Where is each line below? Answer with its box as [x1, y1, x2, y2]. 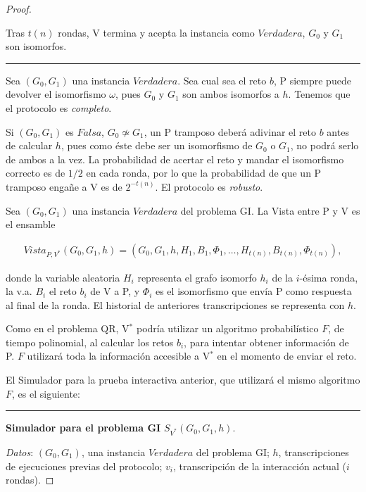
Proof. [6, 1, 32, 15]
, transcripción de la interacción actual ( [172, 458, 346, 473]
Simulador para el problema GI [6, 420, 161, 435]
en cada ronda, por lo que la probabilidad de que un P [86, 165, 322, 180]
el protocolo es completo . [6, 100, 112, 115]
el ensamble [6, 217, 56, 232]
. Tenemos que [288, 87, 351, 101]
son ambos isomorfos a [182, 87, 279, 101]
